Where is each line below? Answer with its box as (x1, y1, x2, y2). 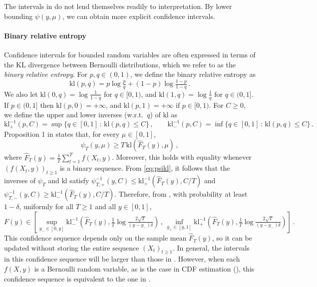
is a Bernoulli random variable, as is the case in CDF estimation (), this (34, 264, 255, 274)
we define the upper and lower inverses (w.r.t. (4, 109, 144, 120)
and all (95, 201, 116, 212)
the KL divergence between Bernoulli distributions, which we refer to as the (4, 59, 236, 69)
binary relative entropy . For (4, 69, 87, 79)
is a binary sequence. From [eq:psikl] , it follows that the (59, 163, 230, 173)
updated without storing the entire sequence (4, 242, 139, 253)
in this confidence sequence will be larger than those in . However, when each (4, 254, 240, 264)
